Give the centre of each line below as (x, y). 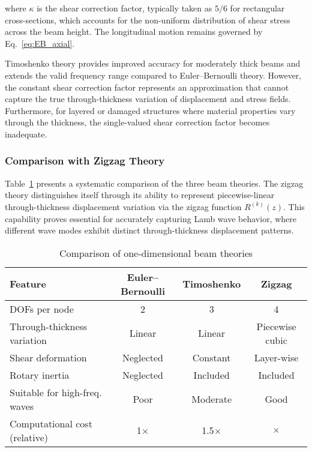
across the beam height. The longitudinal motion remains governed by (134, 32)
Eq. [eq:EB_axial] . (40, 43)
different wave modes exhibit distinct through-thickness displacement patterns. (149, 230)
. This (294, 206)
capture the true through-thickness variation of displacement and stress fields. (148, 99)
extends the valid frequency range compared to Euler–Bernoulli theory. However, (153, 75)
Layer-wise (276, 357)
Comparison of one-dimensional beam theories (156, 253)
